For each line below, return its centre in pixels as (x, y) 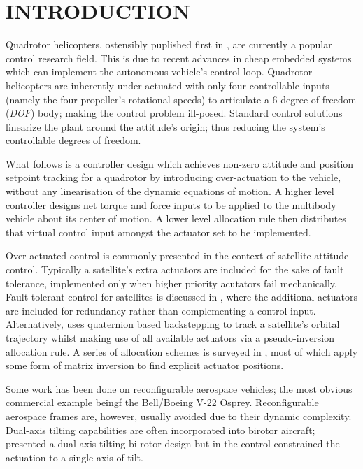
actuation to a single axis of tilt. (74, 457)
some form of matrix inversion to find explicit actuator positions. (145, 365)
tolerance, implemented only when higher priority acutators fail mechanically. (171, 283)
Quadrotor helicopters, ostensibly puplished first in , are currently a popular (169, 44)
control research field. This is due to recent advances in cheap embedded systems (179, 58)
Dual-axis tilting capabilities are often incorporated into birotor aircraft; (161, 430)
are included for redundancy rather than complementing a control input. (161, 310)
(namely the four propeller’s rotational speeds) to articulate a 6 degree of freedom (181, 99)
